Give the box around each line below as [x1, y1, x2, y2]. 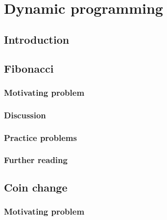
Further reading [4, 154, 68, 166]
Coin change [4, 179, 68, 194]
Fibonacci [4, 60, 54, 76]
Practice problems [4, 131, 77, 143]
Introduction [4, 31, 70, 47]
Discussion [4, 109, 46, 121]
